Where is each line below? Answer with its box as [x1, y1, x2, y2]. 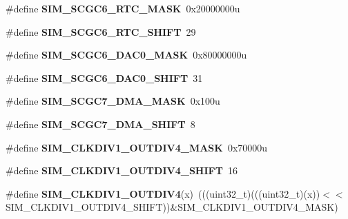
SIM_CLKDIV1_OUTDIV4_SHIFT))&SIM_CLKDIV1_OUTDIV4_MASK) [6, 200, 338, 214]
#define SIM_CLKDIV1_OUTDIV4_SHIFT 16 [6, 163, 238, 178]
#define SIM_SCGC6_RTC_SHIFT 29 [6, 24, 196, 39]
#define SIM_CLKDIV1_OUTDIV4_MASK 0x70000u [6, 140, 268, 154]
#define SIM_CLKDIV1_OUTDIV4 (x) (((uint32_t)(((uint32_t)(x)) [6, 186, 320, 200]
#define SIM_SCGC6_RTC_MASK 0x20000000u [6, 1, 240, 15]
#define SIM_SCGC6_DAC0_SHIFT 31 [6, 70, 203, 85]
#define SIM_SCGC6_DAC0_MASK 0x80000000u [6, 48, 247, 62]
